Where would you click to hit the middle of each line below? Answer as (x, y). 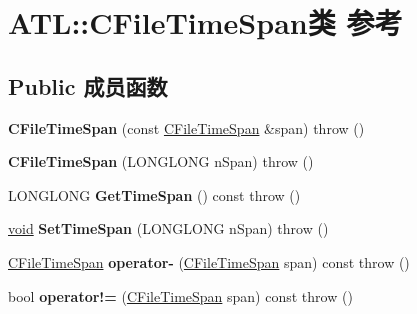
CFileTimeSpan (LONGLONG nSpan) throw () (161, 161)
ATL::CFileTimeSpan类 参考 (205, 22)
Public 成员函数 (88, 85)
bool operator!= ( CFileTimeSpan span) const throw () (180, 295)
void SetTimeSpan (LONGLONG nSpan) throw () (168, 228)
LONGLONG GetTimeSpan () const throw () (154, 194)
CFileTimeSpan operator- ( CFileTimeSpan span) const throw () (209, 261)
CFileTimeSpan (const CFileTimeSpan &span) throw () (186, 127)
